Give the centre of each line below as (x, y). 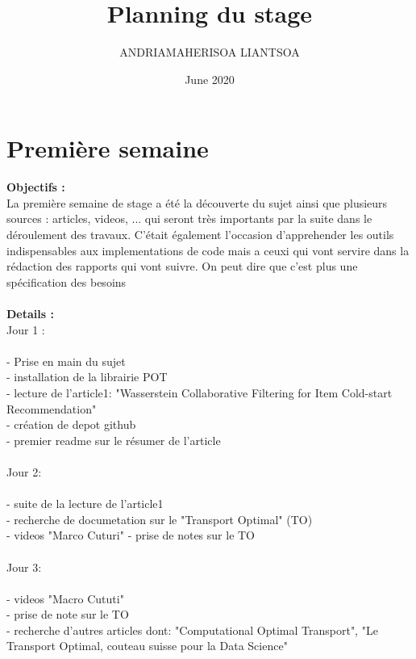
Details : (30, 313)
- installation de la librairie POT (87, 377)
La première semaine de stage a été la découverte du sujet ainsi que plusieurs (197, 202)
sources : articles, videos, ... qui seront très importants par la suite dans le (189, 218)
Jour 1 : (26, 329)
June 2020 (210, 79)
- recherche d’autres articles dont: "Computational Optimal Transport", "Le (192, 630)
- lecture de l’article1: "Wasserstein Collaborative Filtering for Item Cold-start (200, 392)
